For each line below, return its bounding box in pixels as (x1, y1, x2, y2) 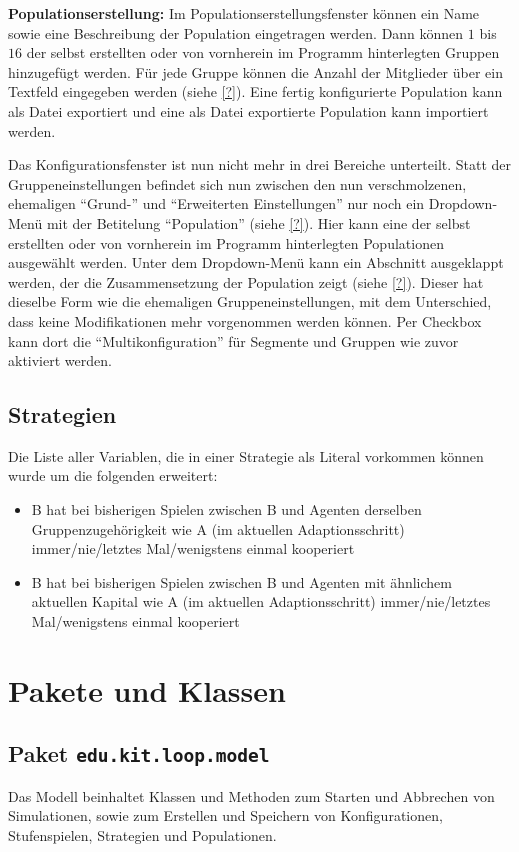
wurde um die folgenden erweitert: (8, 465, 218, 486)
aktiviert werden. (8, 350, 112, 371)
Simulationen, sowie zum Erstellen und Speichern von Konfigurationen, (8, 805, 443, 826)
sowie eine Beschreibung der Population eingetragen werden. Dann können (8, 22, 464, 43)
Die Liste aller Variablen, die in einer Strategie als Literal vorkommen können (8, 445, 484, 466)
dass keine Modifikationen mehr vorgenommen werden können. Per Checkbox (8, 310, 482, 331)
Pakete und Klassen (8, 669, 286, 710)
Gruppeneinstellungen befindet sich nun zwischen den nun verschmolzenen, (8, 173, 467, 194)
